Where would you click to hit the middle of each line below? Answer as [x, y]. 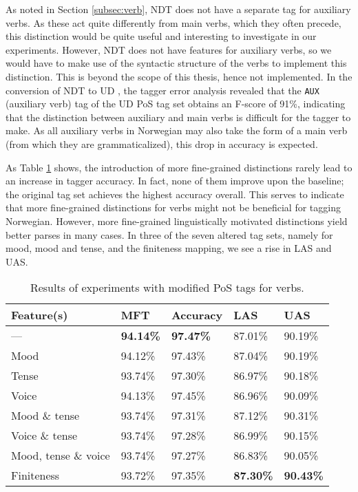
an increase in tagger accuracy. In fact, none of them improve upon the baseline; [175, 181]
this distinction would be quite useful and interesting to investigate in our [161, 36]
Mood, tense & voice [61, 456]
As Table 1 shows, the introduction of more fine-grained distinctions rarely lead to [179, 167]
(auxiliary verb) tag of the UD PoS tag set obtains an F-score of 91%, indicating [176, 104]
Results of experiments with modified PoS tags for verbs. [167, 288]
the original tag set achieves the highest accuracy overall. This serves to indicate [175, 194]
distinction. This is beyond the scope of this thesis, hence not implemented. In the [179, 76]
